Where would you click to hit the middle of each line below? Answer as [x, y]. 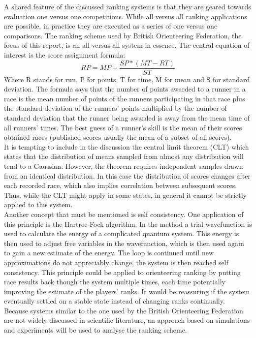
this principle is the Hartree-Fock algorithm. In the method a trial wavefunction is [128, 224]
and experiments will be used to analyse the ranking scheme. [96, 330]
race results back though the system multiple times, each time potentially [115, 282]
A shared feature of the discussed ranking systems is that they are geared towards [128, 6]
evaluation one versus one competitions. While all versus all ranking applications [126, 16]
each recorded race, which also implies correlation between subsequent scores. [121, 185]
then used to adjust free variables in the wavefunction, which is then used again [124, 243]
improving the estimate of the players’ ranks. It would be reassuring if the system [127, 291]
